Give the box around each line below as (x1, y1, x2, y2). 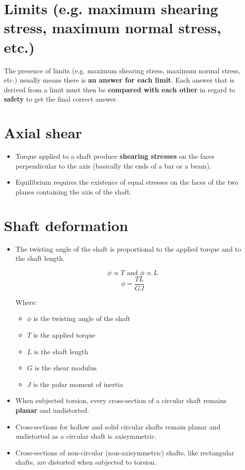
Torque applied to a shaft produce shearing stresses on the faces (15, 151, 215, 161)
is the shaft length (34, 346, 88, 356)
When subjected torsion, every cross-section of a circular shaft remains (15, 395, 227, 406)
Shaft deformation (4, 215, 128, 235)
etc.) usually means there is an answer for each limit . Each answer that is (4, 75, 235, 85)
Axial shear (4, 123, 82, 143)
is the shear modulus (35, 363, 97, 373)
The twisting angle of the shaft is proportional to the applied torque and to (15, 243, 241, 254)
